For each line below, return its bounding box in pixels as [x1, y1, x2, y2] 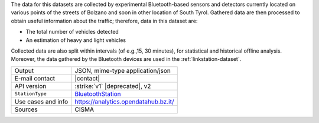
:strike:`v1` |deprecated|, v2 [74, 82, 151, 90]
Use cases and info [14, 98, 69, 106]
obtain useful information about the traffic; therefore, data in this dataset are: [11, 17, 198, 24]
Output [14, 66, 34, 75]
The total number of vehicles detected [25, 28, 119, 35]
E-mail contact [14, 74, 56, 82]
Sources [14, 105, 38, 114]
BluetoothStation [74, 89, 121, 98]
